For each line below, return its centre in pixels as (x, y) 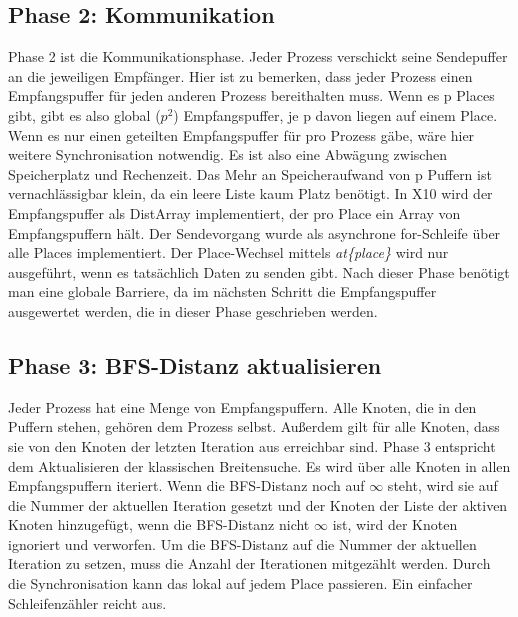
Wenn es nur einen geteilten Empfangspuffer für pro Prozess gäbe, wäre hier (241, 134)
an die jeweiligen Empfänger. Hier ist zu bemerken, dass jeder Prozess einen (240, 75)
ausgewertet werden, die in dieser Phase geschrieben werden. (193, 310)
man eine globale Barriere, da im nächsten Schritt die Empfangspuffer (222, 291)
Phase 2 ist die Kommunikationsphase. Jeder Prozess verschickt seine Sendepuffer (258, 56)
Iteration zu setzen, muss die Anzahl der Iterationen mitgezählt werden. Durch (249, 563)
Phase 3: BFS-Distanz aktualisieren (195, 364)
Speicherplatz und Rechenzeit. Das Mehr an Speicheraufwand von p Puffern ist (250, 173)
